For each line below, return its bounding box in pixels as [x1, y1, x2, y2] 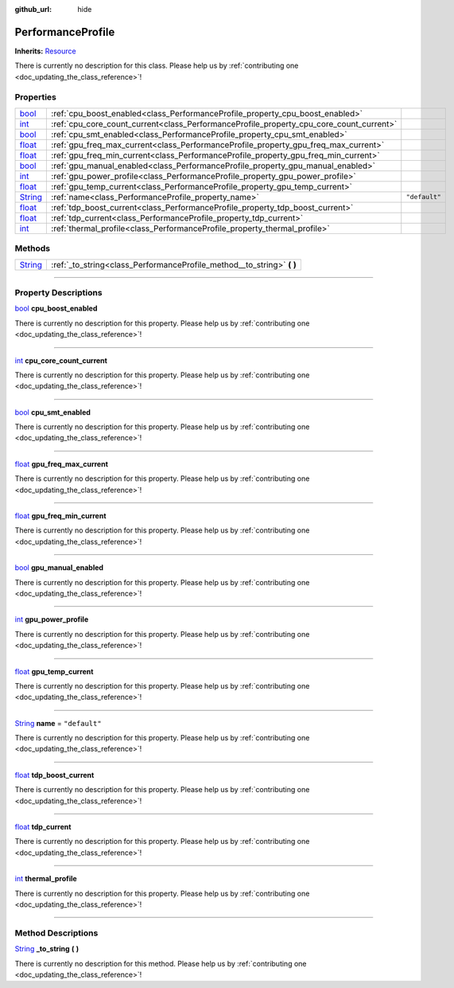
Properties [14, 92, 57, 103]
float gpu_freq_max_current [14, 459, 109, 469]
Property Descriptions [14, 287, 103, 298]
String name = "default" [14, 718, 103, 728]
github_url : [14, 5, 52, 14]
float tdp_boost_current [14, 770, 95, 779]
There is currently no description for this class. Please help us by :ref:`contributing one [14, 61, 299, 71]
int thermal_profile [14, 874, 77, 884]
